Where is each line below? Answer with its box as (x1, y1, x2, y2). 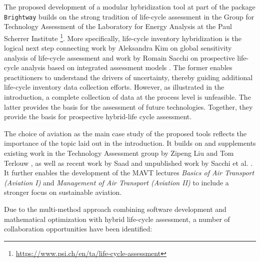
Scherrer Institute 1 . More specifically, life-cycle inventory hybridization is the (4, 31, 241, 43)
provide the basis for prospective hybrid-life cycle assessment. (4, 111, 192, 122)
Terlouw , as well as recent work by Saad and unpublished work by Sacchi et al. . (4, 157, 253, 168)
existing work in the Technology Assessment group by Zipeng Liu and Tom (4, 148, 234, 158)
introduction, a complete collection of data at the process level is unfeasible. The (4, 92, 251, 102)
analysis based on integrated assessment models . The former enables (21, 62, 232, 73)
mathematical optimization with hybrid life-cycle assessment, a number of (4, 213, 230, 224)
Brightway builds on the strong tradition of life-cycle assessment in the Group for (4, 11, 254, 22)
